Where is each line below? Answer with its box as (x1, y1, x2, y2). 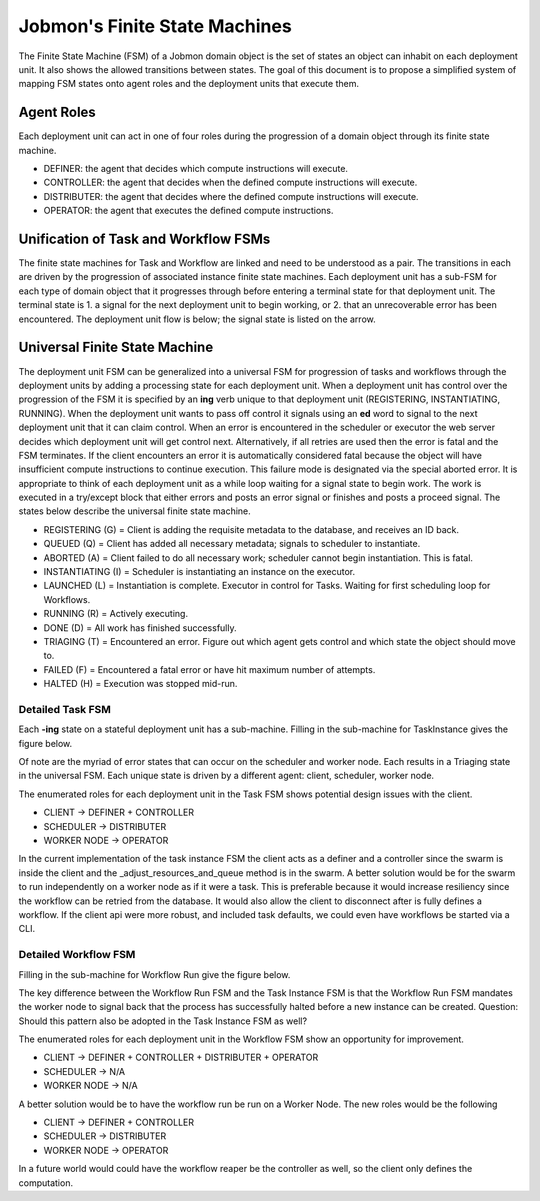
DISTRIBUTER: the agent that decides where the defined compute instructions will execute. (43, 190, 419, 202)
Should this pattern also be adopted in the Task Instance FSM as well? (18, 1015, 308, 1027)
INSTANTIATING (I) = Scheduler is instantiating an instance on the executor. (43, 566, 356, 578)
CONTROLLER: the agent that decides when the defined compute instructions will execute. (43, 176, 418, 189)
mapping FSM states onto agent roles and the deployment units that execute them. (18, 78, 360, 90)
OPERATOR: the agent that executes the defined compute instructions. (43, 205, 334, 217)
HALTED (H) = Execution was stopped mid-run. (43, 678, 238, 690)
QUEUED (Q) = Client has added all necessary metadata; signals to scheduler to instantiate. (43, 538, 421, 550)
